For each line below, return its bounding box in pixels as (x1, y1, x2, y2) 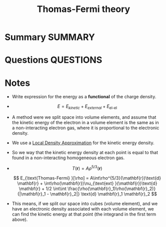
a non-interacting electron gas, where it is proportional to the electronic (11, 125, 159, 131)
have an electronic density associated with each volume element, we (11, 206, 154, 212)
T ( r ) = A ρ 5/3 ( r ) (71, 165, 102, 171)
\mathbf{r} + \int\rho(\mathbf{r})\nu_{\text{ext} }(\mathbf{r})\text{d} (16, 180, 157, 186)
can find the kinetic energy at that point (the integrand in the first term (11, 211, 156, 217)
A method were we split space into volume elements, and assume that (11, 114, 156, 120)
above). (11, 216, 28, 223)
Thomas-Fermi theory (36, 3, 130, 15)
